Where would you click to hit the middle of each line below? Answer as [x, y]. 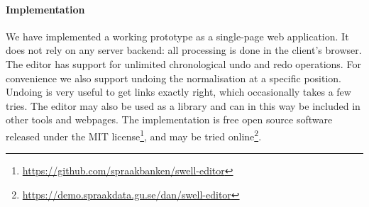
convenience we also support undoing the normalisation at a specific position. [174, 78]
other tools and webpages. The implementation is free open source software [169, 119]
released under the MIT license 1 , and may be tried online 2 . [134, 135]
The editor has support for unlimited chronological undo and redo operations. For [183, 63]
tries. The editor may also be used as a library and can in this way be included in [183, 105]
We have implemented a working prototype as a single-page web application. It [177, 36]
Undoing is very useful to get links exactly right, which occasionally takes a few [178, 92]
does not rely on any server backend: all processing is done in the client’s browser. [184, 50]
